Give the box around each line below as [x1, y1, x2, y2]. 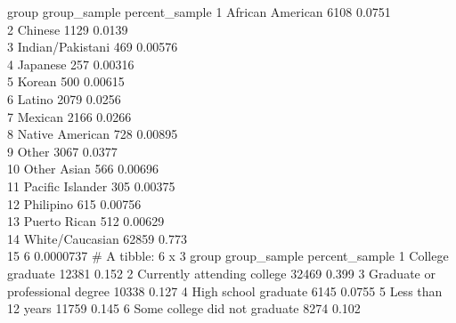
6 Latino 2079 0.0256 [7, 89, 121, 108]
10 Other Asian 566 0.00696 [7, 159, 159, 178]
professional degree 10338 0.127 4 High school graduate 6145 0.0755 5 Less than [7, 281, 443, 300]
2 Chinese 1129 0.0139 [7, 20, 128, 38]
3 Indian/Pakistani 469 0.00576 [7, 37, 178, 56]
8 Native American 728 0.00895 [7, 125, 178, 143]
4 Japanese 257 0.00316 [7, 54, 134, 73]
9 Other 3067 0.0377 [7, 141, 118, 160]
